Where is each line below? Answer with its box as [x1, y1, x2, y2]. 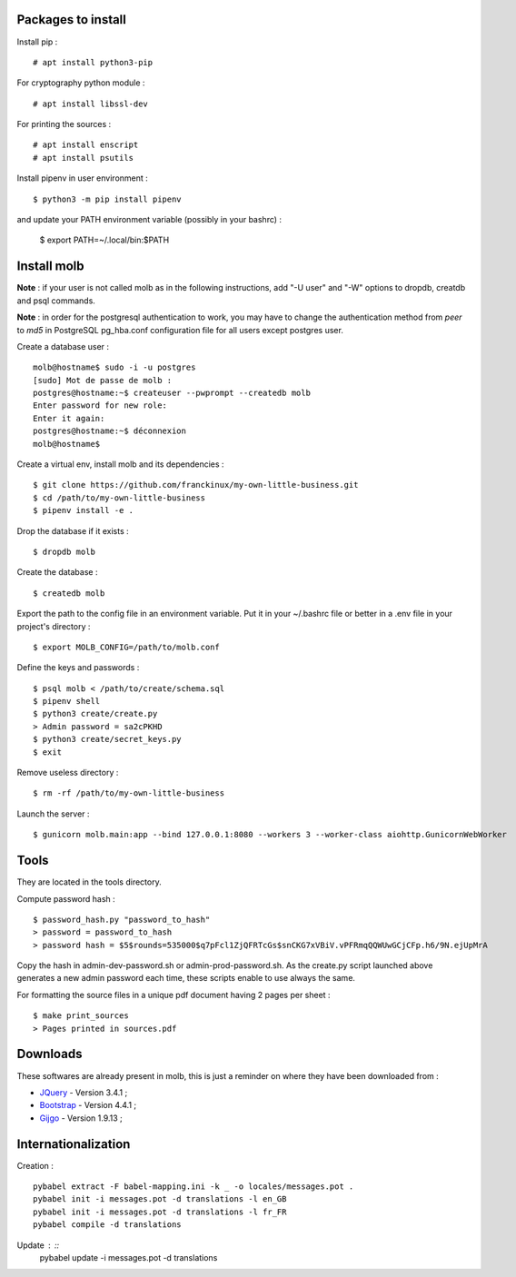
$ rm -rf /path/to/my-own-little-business [33, 788, 225, 798]
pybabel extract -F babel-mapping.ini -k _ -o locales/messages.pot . [33, 1182, 354, 1192]
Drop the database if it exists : [16, 525, 129, 536]
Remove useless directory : [16, 767, 119, 778]
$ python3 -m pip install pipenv [33, 193, 182, 204]
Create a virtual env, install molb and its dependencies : [16, 459, 224, 470]
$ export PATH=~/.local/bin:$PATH [39, 234, 170, 245]
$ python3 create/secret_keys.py [33, 734, 182, 745]
